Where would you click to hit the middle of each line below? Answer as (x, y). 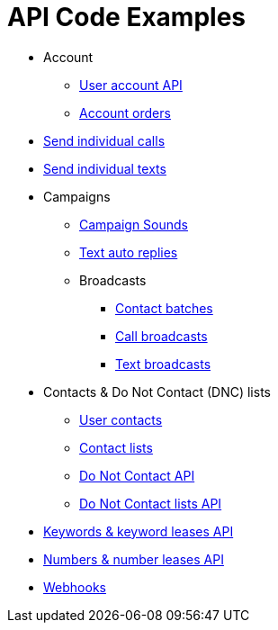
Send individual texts (105, 168)
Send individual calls (104, 140)
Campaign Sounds (134, 224)
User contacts (121, 419)
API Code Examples (126, 17)
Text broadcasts (163, 364)
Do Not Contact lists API (151, 503)
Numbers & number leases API (134, 559)
